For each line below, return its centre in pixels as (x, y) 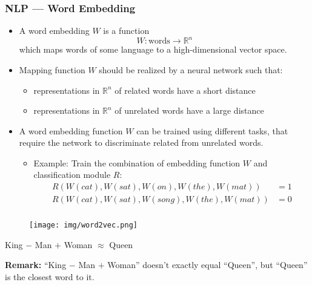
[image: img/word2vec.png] (83, 225)
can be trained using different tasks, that (212, 130)
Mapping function (52, 69)
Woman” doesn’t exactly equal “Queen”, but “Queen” (207, 265)
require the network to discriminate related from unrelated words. (141, 142)
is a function (126, 31)
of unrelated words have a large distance (189, 110)
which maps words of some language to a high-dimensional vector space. (153, 49)
